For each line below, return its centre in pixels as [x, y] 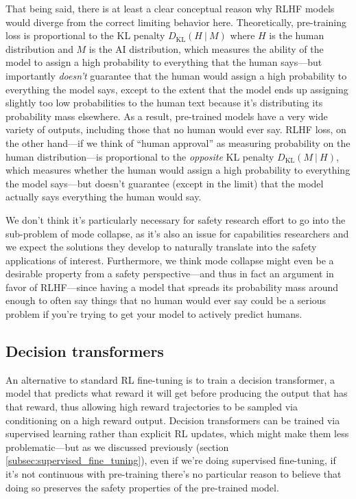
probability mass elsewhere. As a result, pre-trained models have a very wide [167, 116]
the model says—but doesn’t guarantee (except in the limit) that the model [165, 183]
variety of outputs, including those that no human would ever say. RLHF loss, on [176, 129]
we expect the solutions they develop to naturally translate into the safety [161, 247]
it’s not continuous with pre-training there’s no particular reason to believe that [174, 474]
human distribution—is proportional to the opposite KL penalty [140, 156]
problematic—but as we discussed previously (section [117, 446]
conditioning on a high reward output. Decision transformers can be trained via [173, 420]
